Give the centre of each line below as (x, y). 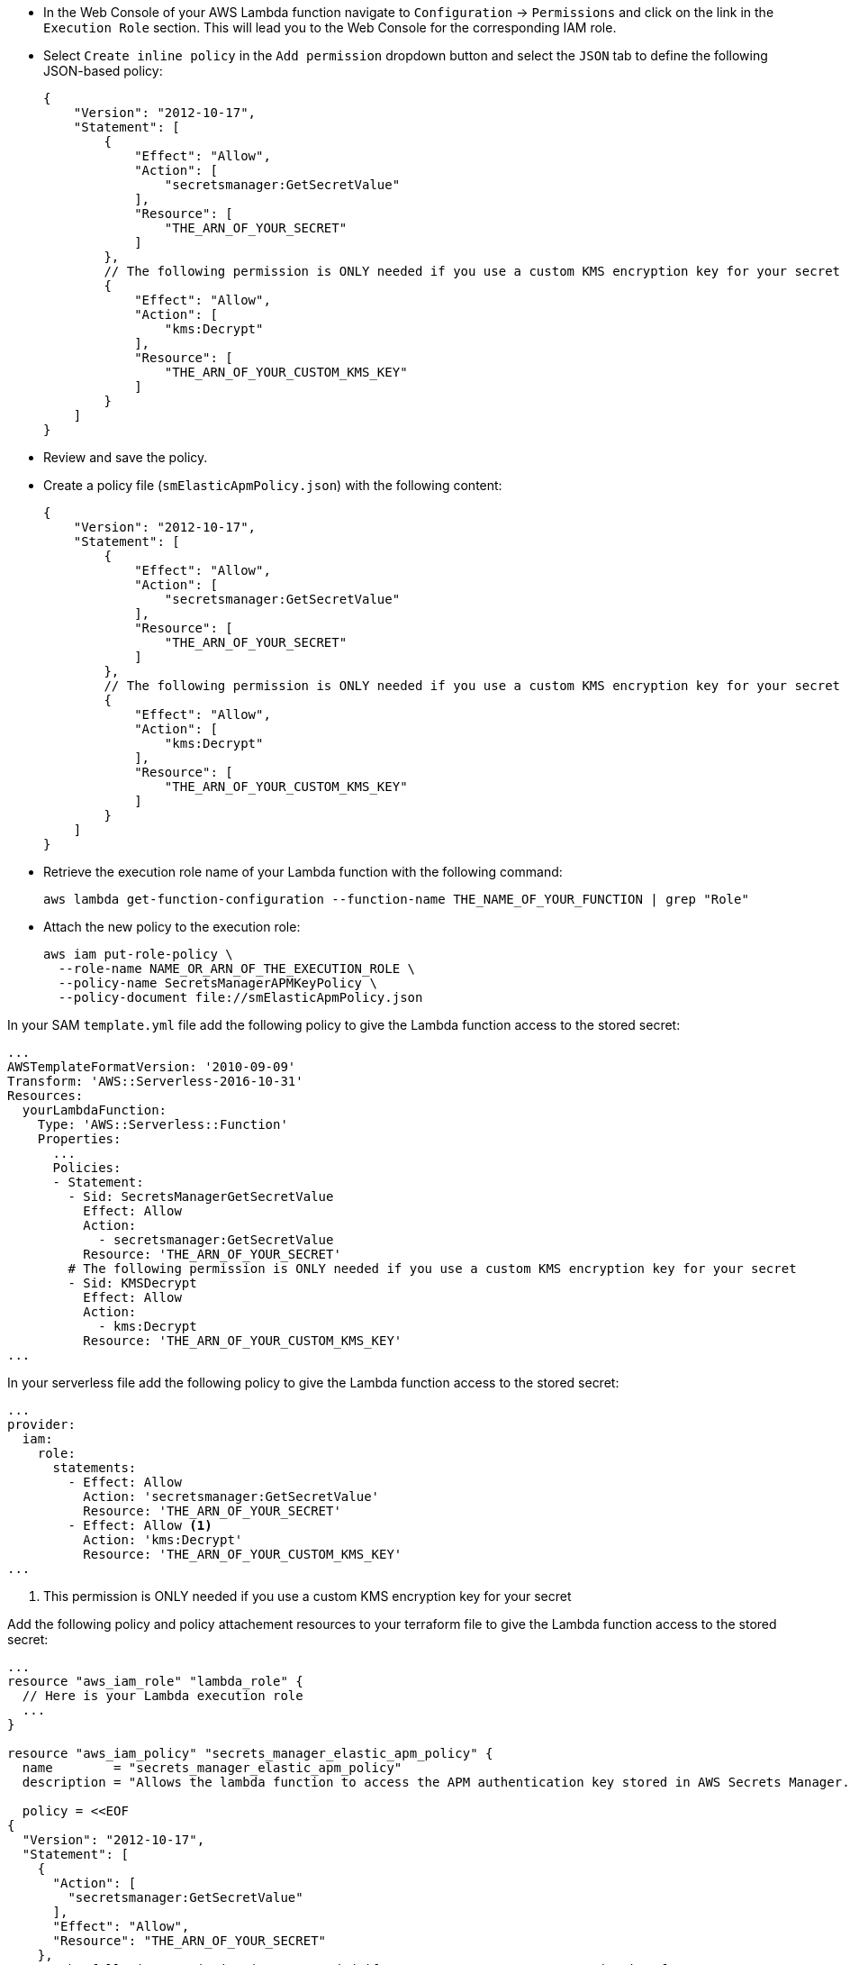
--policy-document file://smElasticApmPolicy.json (240, 997)
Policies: (87, 1168)
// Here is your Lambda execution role (163, 1696)
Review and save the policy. (126, 457)
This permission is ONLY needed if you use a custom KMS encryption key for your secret (307, 1596)
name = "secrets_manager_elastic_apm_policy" (212, 1768)
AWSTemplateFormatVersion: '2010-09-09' (152, 1067)
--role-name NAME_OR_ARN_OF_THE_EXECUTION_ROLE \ (237, 969)
